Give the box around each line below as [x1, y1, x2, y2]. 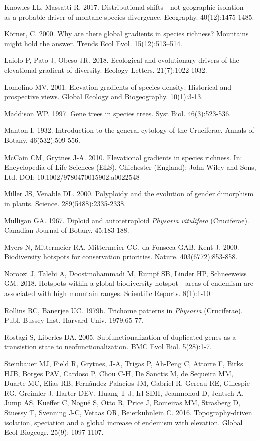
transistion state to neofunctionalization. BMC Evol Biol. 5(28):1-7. [4, 341, 212, 352]
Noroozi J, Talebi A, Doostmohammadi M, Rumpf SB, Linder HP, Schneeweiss [4, 268, 247, 278]
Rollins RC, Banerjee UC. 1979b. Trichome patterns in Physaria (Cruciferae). [4, 305, 243, 315]
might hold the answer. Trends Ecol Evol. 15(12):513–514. [4, 38, 182, 48]
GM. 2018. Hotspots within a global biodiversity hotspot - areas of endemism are [4, 278, 253, 288]
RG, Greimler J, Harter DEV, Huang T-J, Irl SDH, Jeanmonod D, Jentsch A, [4, 387, 244, 398]
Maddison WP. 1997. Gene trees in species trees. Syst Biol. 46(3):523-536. [4, 108, 231, 118]
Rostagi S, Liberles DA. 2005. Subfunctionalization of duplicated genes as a [4, 331, 236, 342]
